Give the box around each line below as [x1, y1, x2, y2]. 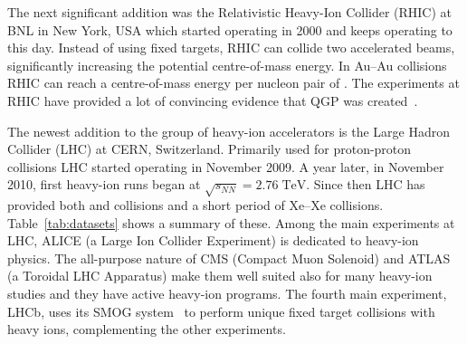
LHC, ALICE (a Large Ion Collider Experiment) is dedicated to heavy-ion [7, 231, 419, 250]
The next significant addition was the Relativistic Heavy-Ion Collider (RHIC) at [7, 3, 453, 21]
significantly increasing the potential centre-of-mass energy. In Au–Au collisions [7, 55, 447, 74]
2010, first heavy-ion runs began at [7, 175, 201, 194]
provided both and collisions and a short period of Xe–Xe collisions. [7, 196, 384, 215]
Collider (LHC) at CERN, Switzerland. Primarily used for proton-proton [7, 139, 412, 158]
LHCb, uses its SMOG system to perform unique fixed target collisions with [7, 301, 435, 320]
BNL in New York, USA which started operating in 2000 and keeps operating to [7, 20, 453, 39]
